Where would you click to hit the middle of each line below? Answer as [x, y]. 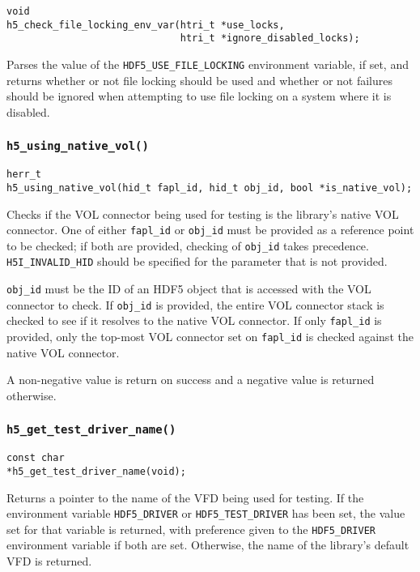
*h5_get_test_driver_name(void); [96, 471]
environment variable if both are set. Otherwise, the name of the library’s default [208, 545]
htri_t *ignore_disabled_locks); [270, 38]
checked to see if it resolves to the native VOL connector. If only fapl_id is [194, 320]
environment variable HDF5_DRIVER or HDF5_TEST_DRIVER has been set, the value [206, 513]
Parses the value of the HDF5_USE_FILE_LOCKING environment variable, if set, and [208, 64]
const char [36, 458]
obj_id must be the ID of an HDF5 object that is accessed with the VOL [189, 289]
